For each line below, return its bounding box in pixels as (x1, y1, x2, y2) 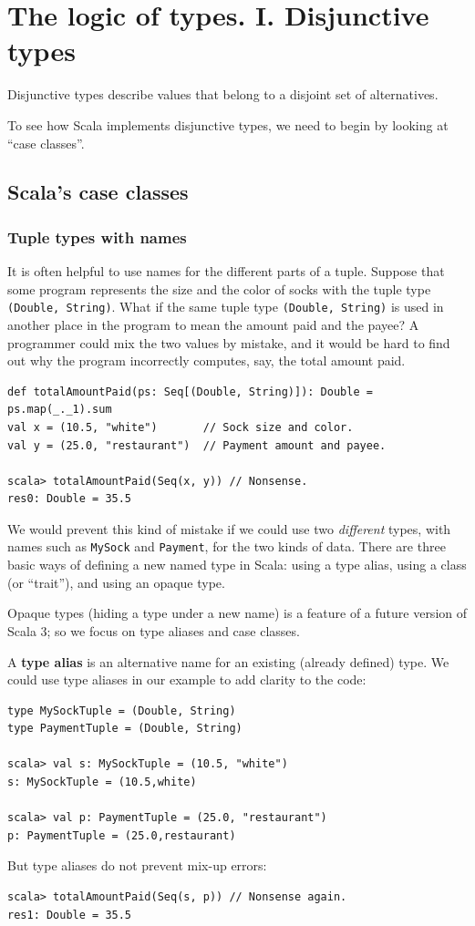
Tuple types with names (7, 225, 187, 248)
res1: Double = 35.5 (7, 908, 132, 921)
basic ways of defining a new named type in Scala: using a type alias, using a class (7, 555, 467, 574)
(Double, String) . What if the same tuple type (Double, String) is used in (7, 297, 444, 316)
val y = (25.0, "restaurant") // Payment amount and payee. (7, 438, 387, 452)
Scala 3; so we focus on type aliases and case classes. (7, 621, 300, 640)
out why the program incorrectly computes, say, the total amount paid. (7, 351, 406, 370)
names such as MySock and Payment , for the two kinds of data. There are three (7, 537, 446, 556)
